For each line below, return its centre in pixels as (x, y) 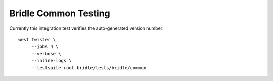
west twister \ (37, 39)
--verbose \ (46, 54)
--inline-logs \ (52, 61)
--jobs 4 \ (45, 47)
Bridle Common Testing (60, 13)
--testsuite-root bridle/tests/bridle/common (89, 68)
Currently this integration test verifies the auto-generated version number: (86, 28)
